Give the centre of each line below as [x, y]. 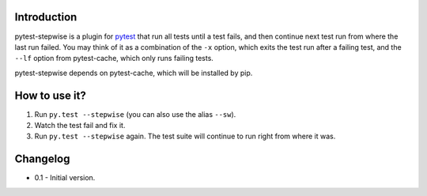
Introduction [46, 17]
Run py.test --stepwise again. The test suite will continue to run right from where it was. [185, 136]
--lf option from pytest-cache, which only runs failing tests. [114, 58]
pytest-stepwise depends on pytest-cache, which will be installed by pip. [134, 73]
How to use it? [50, 95]
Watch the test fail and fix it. [80, 125]
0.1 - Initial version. [65, 178]
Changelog [42, 159]
